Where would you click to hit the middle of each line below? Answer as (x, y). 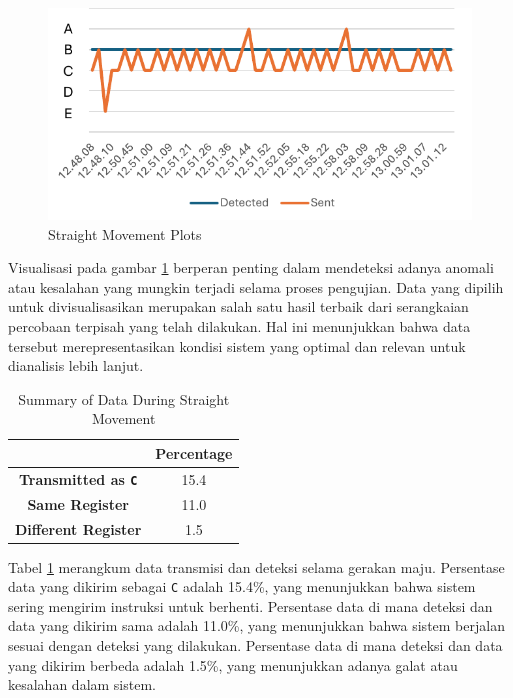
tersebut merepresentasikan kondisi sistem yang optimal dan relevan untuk (237, 345)
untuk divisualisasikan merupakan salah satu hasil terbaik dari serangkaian (238, 306)
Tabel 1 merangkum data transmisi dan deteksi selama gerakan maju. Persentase (256, 566)
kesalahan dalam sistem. (82, 684)
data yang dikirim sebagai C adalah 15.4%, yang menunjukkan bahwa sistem (242, 586)
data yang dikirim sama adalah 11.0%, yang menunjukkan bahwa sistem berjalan (256, 625)
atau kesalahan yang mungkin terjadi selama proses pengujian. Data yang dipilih (256, 286)
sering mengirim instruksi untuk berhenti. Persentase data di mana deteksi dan (250, 605)
